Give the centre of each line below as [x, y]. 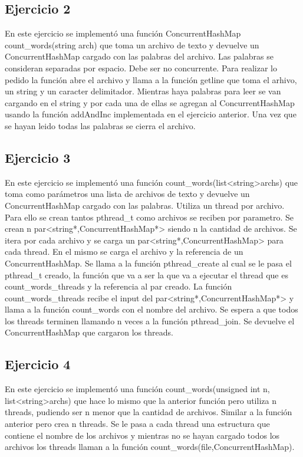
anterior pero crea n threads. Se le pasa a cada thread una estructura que [137, 424]
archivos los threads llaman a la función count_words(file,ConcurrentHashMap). [150, 447]
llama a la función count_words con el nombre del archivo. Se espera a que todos [151, 309]
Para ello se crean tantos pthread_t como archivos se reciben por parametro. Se [149, 217]
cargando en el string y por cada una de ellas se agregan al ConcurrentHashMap [150, 102]
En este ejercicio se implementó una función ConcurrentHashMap [123, 33]
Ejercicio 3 [38, 157]
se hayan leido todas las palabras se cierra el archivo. [100, 125]
